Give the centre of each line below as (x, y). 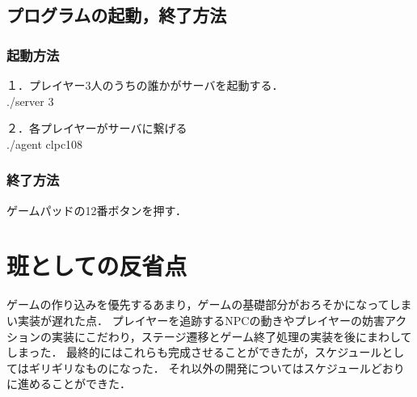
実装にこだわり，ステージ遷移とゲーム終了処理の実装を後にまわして (232, 336)
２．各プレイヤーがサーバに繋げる (97, 128)
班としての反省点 (97, 266)
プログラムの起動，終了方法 (117, 15)
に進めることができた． (69, 384)
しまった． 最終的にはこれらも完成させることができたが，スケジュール (194, 352)
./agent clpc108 (45, 144)
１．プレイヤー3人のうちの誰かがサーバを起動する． (145, 85)
